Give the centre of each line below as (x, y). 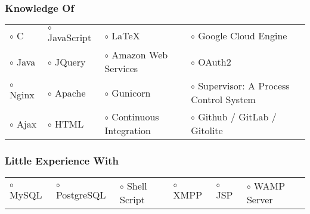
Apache (70, 92)
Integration (128, 131)
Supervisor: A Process (244, 86)
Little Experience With (62, 161)
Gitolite (207, 131)
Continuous (135, 117)
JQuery (70, 61)
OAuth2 (215, 61)
